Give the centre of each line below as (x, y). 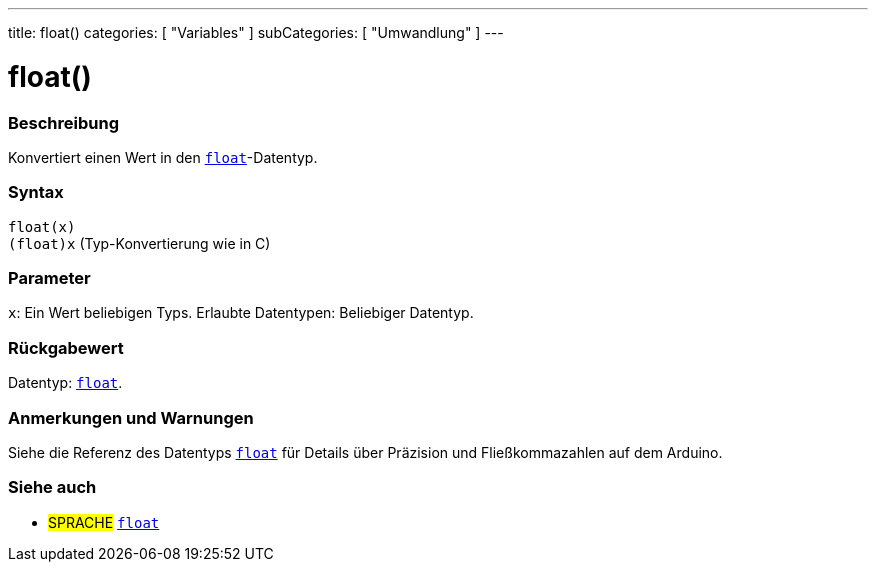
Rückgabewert (66, 347)
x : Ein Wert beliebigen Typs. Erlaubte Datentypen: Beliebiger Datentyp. (241, 313)
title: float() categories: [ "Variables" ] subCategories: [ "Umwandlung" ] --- (256, 32)
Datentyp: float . (65, 383)
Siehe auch (52, 487)
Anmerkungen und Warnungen (131, 417)
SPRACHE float (104, 522)
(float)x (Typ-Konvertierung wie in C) (139, 243)
